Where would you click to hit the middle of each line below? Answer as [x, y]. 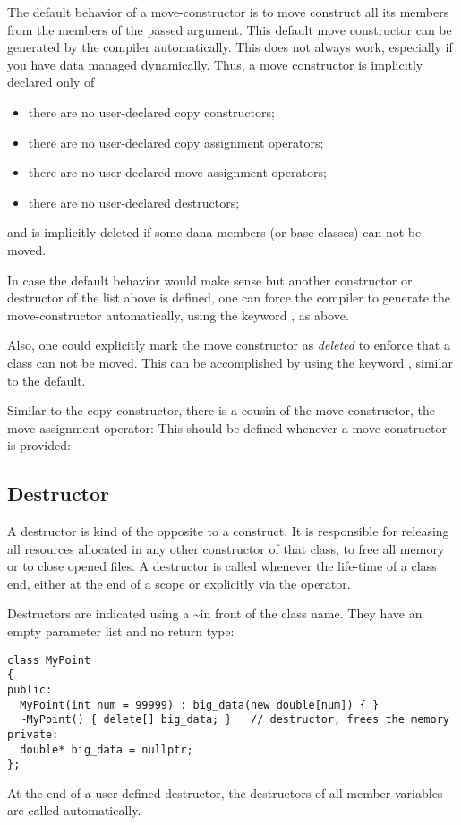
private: [33, 734]
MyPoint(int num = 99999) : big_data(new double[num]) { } [200, 705]
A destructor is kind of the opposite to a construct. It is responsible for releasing [228, 531]
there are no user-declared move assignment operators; [177, 172]
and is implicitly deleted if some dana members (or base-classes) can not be [214, 232]
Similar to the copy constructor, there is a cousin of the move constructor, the [222, 410]
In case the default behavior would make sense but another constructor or [210, 280]
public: [30, 689]
